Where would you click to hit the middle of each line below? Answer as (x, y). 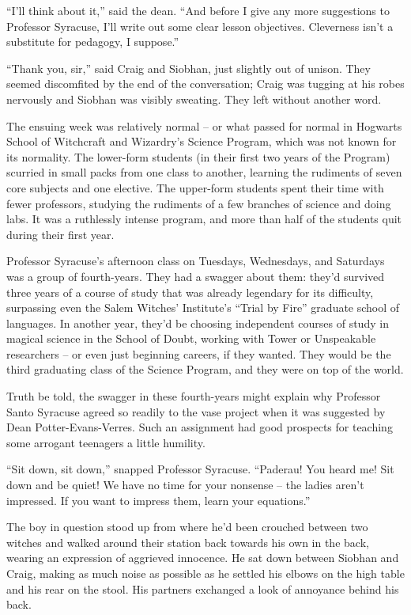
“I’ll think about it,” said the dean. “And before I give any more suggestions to (198, 10)
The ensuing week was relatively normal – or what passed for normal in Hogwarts (204, 125)
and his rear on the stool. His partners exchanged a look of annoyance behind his (203, 588)
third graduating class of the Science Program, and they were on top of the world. (205, 369)
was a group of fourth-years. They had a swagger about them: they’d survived (196, 276)
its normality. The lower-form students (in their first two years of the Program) (198, 156)
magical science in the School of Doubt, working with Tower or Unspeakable (191, 338)
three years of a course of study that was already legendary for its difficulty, (190, 292)
